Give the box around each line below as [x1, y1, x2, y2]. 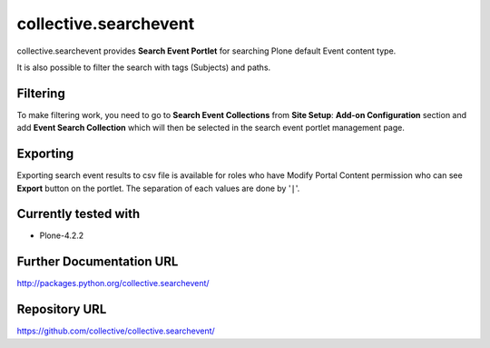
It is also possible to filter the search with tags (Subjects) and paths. [16, 62, 271, 73]
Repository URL [16, 302, 107, 317]
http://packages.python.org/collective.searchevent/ [16, 278, 210, 289]
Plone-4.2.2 [39, 230, 84, 241]
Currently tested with [16, 206, 141, 222]
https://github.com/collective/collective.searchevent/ [16, 325, 215, 336]
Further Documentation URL [16, 254, 179, 270]
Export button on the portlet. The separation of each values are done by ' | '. [16, 183, 300, 194]
